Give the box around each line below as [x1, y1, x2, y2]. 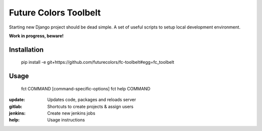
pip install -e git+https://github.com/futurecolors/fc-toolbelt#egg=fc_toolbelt [21, 59, 175, 65]
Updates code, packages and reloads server [47, 97, 136, 102]
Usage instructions [47, 117, 85, 123]
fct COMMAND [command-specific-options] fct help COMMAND [21, 86, 150, 91]
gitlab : [9, 103, 23, 109]
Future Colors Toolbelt [9, 7, 101, 18]
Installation [9, 45, 44, 54]
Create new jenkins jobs [47, 110, 96, 116]
